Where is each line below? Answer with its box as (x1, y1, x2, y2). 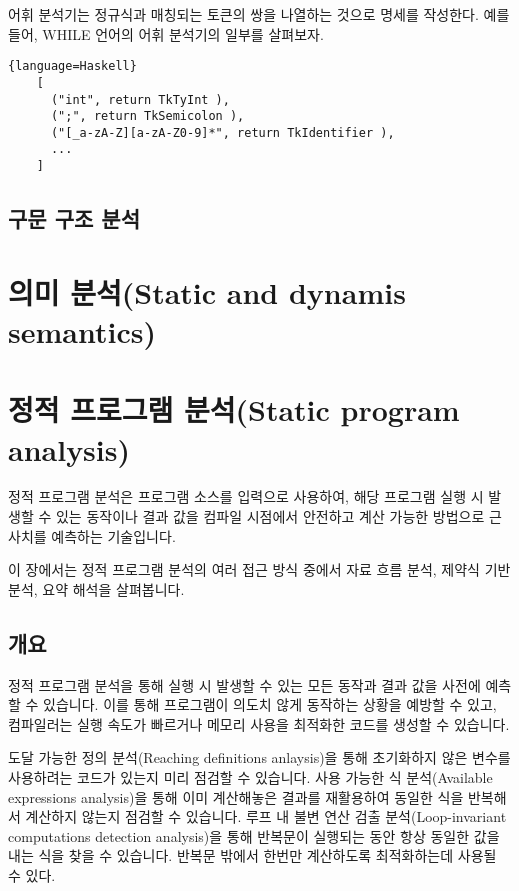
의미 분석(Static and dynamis (8, 271, 406, 312)
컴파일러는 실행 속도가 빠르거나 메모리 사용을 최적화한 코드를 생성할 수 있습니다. (8, 713, 510, 734)
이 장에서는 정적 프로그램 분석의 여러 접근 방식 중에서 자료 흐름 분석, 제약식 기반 (8, 559, 511, 580)
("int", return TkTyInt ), (50, 92, 230, 107)
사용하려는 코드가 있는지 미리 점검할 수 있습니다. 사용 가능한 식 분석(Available (8, 766, 493, 787)
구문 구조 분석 (8, 203, 141, 234)
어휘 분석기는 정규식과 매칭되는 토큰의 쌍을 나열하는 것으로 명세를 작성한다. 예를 (8, 4, 510, 24)
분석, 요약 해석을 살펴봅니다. (8, 578, 185, 599)
